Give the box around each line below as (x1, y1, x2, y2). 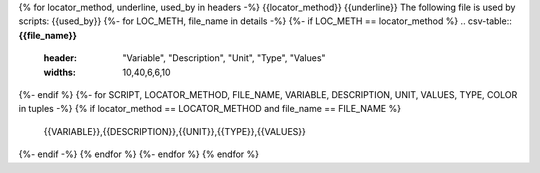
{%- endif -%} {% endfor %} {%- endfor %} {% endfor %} (18, 148, 260, 160)
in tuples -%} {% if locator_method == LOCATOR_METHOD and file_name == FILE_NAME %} (18, 103, 402, 115)
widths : (43, 66, 77, 78)
